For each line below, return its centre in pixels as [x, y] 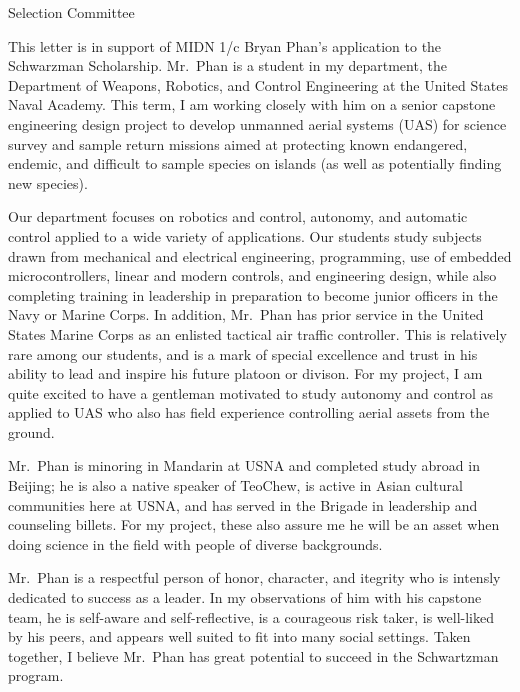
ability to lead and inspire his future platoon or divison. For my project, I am [245, 373]
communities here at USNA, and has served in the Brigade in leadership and [243, 504]
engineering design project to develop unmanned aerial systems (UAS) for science [257, 123]
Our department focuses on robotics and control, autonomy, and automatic [238, 216]
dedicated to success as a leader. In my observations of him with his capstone [245, 597]
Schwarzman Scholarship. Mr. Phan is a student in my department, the [227, 65]
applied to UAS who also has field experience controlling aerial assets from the [249, 412]
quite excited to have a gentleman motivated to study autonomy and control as [251, 392]
